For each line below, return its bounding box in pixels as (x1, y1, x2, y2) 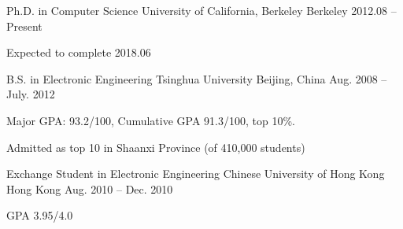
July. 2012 (6, 86, 55, 102)
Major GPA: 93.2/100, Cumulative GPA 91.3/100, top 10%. (6, 112, 295, 128)
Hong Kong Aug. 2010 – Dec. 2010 (6, 180, 173, 197)
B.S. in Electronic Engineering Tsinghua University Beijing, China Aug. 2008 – (6, 70, 387, 87)
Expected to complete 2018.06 (6, 44, 151, 61)
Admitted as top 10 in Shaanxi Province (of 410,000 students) (6, 139, 305, 155)
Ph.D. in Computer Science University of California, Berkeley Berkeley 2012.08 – (6, 2, 397, 18)
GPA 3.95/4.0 (6, 207, 73, 223)
